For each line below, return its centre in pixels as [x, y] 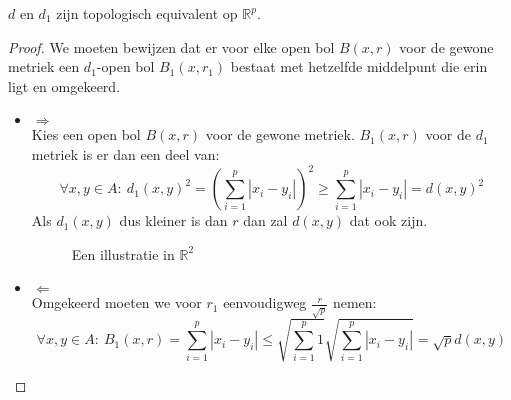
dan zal [265, 220]
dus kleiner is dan [173, 220]
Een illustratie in [123, 253]
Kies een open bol [86, 134]
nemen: [354, 302]
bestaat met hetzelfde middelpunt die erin [359, 66]
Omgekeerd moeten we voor [116, 302]
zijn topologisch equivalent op [147, 13]
